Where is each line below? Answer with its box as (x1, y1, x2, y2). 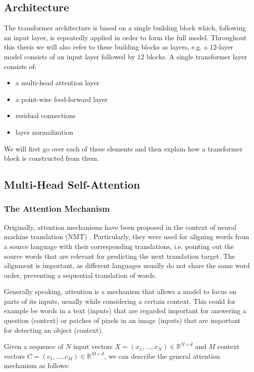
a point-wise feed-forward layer (15, 94, 108, 104)
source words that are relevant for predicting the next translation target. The (4, 250, 235, 261)
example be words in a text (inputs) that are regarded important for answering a (4, 305, 246, 316)
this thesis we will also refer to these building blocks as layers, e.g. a (4, 42, 208, 52)
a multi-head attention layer (15, 77, 100, 88)
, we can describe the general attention (104, 350, 220, 361)
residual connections (15, 110, 76, 121)
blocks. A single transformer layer (146, 51, 247, 61)
